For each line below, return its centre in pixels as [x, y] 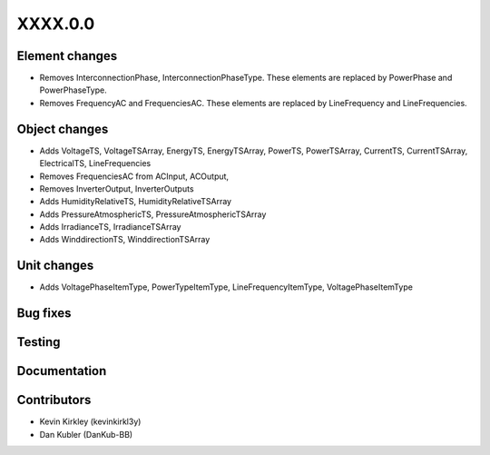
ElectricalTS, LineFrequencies [95, 163]
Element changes [67, 56]
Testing [39, 342]
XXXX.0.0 [56, 24]
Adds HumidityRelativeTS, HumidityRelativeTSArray [135, 202]
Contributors [54, 400]
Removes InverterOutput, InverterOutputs [117, 188]
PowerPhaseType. [73, 90]
